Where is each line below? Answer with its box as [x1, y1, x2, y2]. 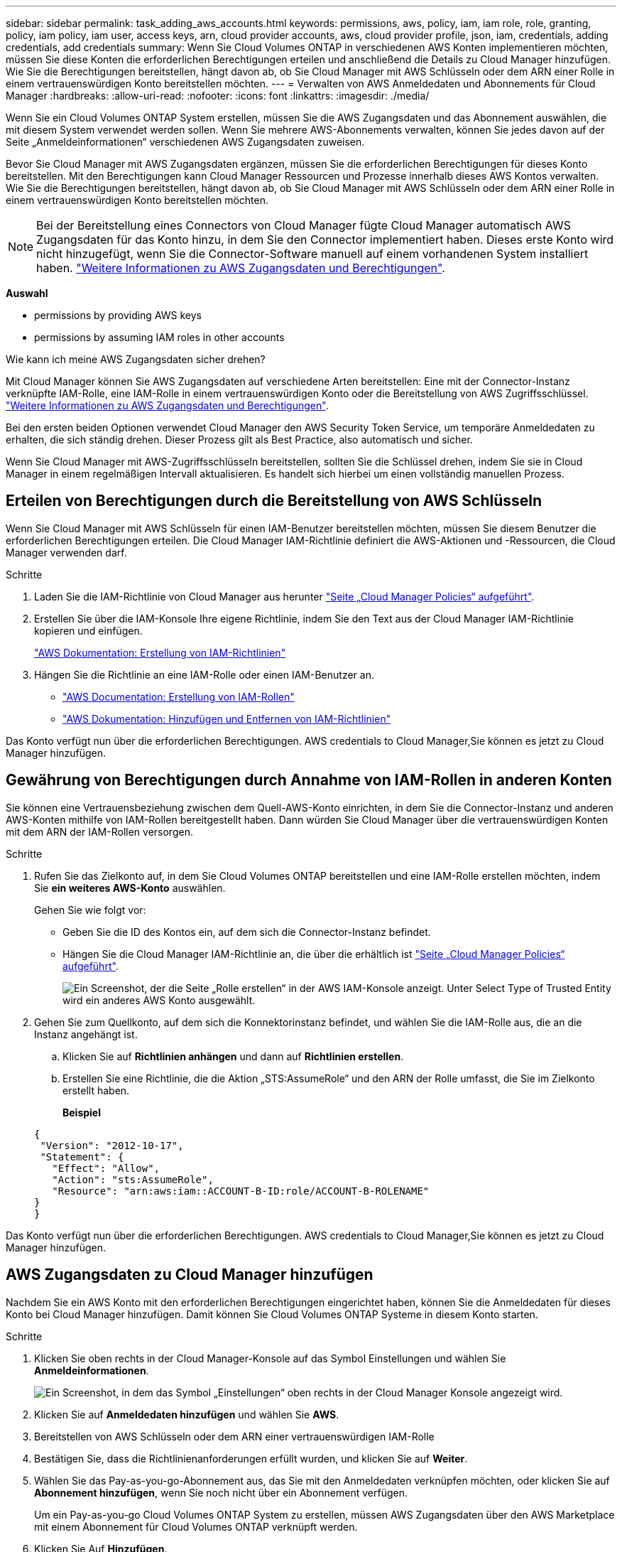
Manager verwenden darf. [6, 546, 127, 559]
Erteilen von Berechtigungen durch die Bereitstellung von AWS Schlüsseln [6, 492, 542, 510]
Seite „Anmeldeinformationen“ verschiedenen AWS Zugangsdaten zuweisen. [6, 136, 365, 148]
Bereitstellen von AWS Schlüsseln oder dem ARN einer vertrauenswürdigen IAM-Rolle [34, 1430, 435, 1443]
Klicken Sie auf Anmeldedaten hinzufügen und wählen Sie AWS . [34, 1408, 339, 1421]
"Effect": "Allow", [52, 1162, 160, 1174]
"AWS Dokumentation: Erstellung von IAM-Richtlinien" [34, 646, 286, 659]
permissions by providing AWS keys [34, 309, 202, 321]
